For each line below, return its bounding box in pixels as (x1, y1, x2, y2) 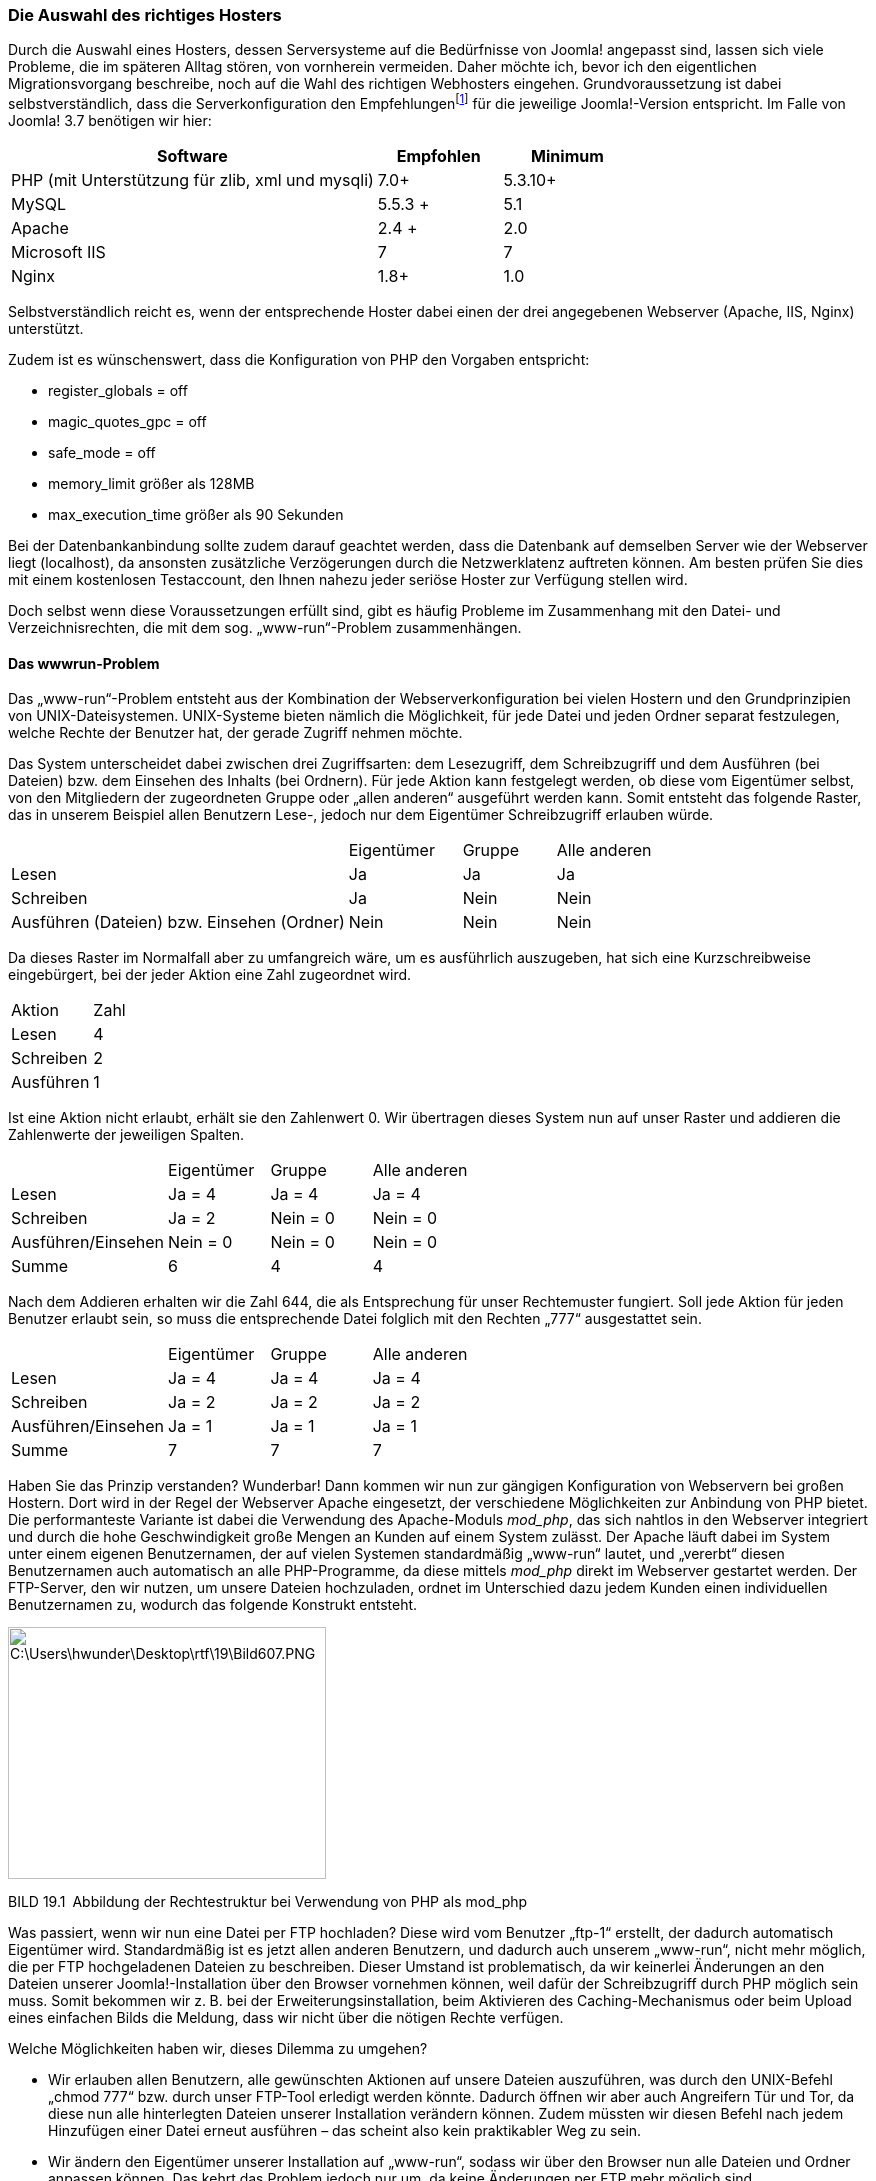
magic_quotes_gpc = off (48, 413, 207, 431)
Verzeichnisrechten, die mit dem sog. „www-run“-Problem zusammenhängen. (8, 619, 522, 637)
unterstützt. (8, 320, 84, 338)
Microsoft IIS (11, 242, 106, 263)
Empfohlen (396, 146, 481, 167)
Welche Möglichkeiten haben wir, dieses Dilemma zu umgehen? (8, 2040, 428, 2058)
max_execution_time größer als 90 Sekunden (48, 506, 344, 524)
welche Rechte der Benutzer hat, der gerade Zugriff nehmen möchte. (8, 724, 463, 742)
